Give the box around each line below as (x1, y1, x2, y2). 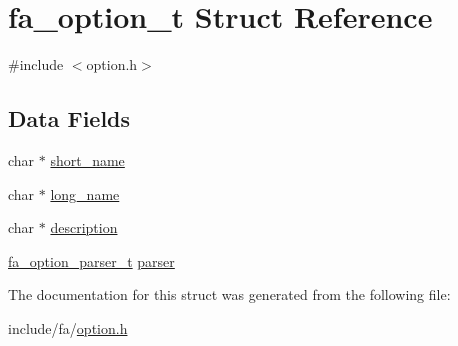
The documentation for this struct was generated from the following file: (8, 284, 451, 305)
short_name (50, 149, 125, 170)
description (50, 217, 118, 238)
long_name (50, 183, 120, 204)
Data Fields (8, 103, 131, 134)
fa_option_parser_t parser (8, 250, 175, 271)
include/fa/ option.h (8, 317, 128, 338)
